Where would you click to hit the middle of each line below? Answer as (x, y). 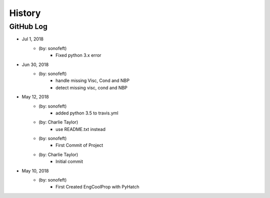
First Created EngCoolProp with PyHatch (97, 187)
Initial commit (69, 161)
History (25, 13)
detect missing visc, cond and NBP (91, 87)
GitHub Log (28, 26)
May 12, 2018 (35, 97)
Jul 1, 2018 (32, 39)
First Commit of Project (79, 145)
